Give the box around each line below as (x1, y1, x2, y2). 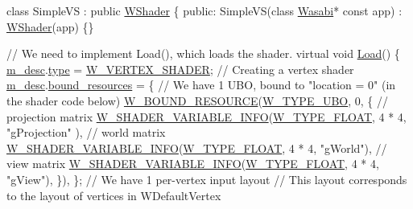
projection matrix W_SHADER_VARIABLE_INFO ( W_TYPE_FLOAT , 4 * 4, (6, 108, 407, 125)
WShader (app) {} (6, 18, 94, 35)
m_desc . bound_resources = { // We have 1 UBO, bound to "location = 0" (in (6, 76, 396, 93)
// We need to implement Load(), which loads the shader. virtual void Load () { (6, 45, 400, 62)
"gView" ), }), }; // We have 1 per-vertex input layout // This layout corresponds (6, 170, 407, 187)
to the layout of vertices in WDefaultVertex (6, 186, 221, 203)
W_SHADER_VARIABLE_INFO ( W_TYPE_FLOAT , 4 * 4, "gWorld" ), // (6, 139, 387, 156)
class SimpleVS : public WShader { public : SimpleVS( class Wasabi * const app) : (6, 2, 403, 18)
